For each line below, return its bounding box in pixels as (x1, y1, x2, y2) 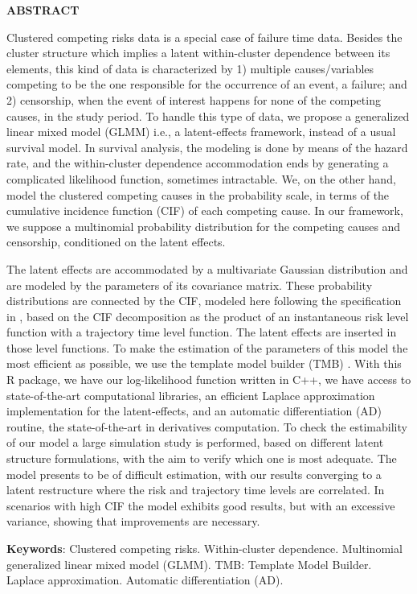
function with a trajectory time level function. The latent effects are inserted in (6, 324, 397, 340)
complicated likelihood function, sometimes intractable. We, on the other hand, (6, 170, 396, 187)
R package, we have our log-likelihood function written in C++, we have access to (6, 371, 411, 388)
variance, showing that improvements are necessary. (6, 513, 260, 530)
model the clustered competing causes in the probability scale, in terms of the (6, 186, 390, 203)
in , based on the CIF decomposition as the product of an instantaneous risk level (6, 307, 409, 324)
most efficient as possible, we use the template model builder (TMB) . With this (6, 355, 402, 372)
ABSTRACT (6, 2, 80, 18)
